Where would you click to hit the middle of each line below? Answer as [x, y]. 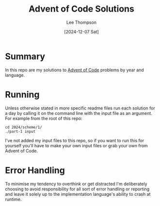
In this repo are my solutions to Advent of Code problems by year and [74, 70]
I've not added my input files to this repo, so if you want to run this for [75, 140]
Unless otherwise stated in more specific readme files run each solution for [80, 108]
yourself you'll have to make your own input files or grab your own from [76, 145]
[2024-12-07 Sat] [81, 32]
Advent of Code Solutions [81, 9]
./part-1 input [20, 131]
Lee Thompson [81, 22]
